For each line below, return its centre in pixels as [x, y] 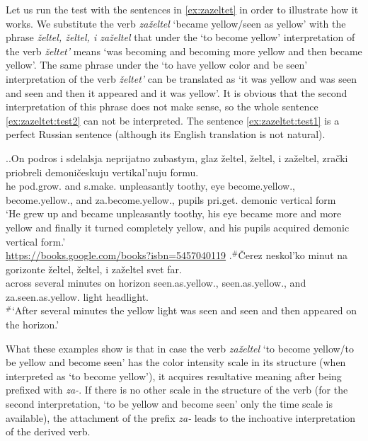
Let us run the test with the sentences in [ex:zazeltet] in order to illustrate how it [182, 9]
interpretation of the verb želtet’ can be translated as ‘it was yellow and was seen [181, 78]
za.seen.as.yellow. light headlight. [77, 296]
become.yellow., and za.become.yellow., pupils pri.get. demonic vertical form [171, 199]
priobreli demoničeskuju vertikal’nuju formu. [102, 172]
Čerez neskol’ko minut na [293, 255]
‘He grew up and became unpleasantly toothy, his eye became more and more [174, 213]
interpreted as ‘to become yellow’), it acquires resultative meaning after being [174, 376]
